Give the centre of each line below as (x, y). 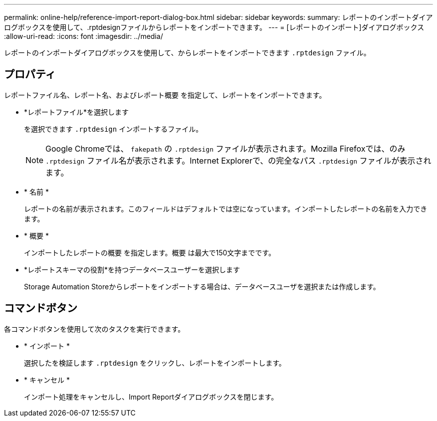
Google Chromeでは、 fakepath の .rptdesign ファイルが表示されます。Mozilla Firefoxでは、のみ (225, 148)
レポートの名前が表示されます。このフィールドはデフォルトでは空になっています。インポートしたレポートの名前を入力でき (226, 209)
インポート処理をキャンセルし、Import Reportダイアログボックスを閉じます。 (151, 397)
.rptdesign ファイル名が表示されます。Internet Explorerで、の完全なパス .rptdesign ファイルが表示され (238, 160)
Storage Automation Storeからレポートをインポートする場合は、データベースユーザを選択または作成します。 (202, 286)
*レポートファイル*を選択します (77, 112)
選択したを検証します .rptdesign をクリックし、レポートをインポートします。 (155, 363)
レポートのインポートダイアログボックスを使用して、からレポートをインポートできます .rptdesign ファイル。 (187, 53)
